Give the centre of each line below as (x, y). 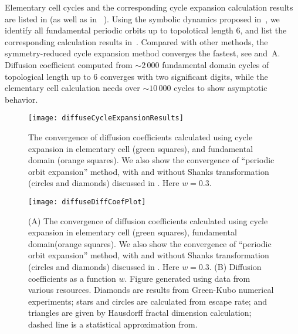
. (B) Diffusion (235, 266)
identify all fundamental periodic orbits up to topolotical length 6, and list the (146, 30)
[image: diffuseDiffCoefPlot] (87, 202)
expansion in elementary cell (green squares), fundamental (133, 232)
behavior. (21, 99)
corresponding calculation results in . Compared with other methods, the (136, 41)
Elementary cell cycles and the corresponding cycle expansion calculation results (149, 7)
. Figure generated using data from (187, 278)
